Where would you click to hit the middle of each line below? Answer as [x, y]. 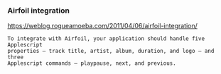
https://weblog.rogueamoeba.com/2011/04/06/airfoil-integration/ [102, 26]
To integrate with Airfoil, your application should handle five [106, 39]
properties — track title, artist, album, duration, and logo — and [111, 51]
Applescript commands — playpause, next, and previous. [92, 63]
